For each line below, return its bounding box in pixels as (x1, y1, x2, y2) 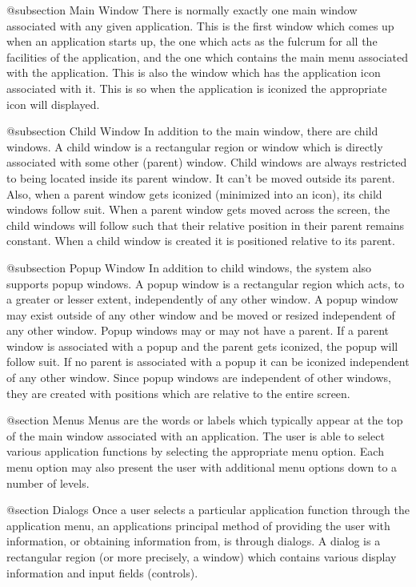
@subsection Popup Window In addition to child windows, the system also (6, 259, 372, 275)
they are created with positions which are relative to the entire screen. (6, 384, 350, 401)
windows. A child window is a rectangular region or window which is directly (6, 138, 383, 155)
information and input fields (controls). (6, 564, 198, 581)
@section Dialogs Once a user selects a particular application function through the (6, 501, 410, 518)
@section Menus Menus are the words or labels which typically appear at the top (6, 412, 403, 428)
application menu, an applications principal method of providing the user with (6, 517, 390, 533)
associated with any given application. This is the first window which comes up (6, 17, 394, 34)
